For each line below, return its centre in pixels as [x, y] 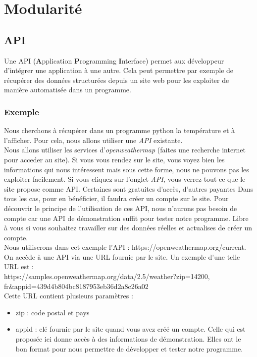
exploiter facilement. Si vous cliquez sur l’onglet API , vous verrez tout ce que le [125, 179]
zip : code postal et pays [52, 312]
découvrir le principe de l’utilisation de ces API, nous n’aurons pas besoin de [121, 208]
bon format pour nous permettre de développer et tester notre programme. [129, 348]
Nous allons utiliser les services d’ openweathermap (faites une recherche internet [125, 150]
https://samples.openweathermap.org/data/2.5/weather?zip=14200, [107, 276]
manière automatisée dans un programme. [68, 90]
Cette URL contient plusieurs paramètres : [69, 296]
